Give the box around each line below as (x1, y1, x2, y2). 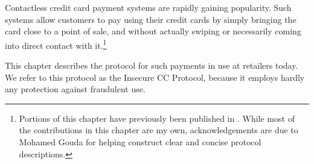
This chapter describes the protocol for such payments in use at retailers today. (5, 59, 298, 72)
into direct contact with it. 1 (5, 37, 107, 51)
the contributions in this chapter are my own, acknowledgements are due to (19, 124, 298, 136)
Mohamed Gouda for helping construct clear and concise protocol (19, 136, 261, 148)
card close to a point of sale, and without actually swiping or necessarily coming (5, 25, 301, 37)
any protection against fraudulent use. (5, 83, 146, 95)
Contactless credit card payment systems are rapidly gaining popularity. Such (5, 1, 292, 13)
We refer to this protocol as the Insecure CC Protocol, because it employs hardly (5, 71, 305, 83)
